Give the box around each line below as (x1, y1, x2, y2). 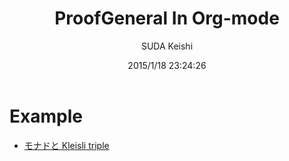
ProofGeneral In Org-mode (54, 7, 280, 30)
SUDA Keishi (140, 40, 194, 52)
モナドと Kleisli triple (23, 139, 110, 151)
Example (9, 105, 83, 127)
